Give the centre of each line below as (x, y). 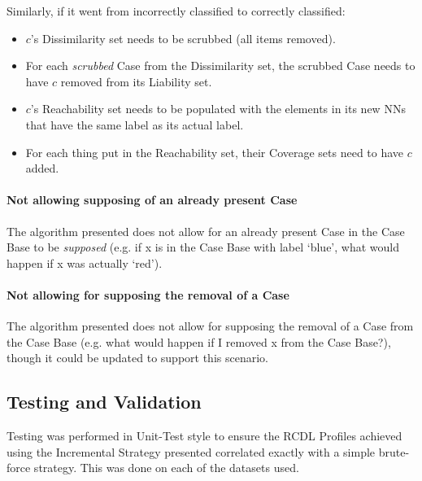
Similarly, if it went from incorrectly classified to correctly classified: (176, 11)
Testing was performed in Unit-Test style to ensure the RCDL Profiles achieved (204, 436)
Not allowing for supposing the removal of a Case (148, 294)
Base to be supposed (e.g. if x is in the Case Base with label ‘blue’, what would (203, 247)
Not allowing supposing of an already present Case (152, 200)
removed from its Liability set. (136, 81)
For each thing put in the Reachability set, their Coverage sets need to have (215, 152)
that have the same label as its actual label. (135, 124)
